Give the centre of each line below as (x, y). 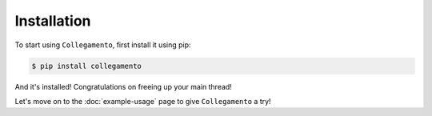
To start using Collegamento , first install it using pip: (103, 45)
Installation (53, 21)
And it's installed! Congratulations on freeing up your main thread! (123, 86)
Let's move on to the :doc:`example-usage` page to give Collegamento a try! (143, 101)
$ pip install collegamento (86, 66)
